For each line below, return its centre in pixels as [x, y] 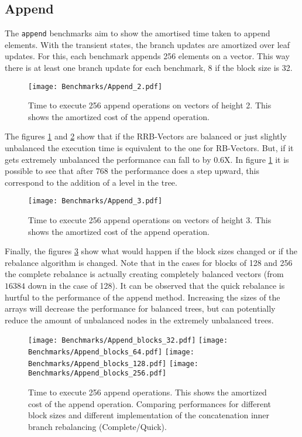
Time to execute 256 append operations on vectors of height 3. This [150, 220]
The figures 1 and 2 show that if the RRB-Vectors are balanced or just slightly [146, 136]
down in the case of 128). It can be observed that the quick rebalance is [156, 286]
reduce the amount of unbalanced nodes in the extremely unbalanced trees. [139, 320]
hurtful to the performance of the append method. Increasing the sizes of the [143, 297]
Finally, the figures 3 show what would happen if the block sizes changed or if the [151, 251]
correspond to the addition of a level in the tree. [91, 182]
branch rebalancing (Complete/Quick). [97, 426]
